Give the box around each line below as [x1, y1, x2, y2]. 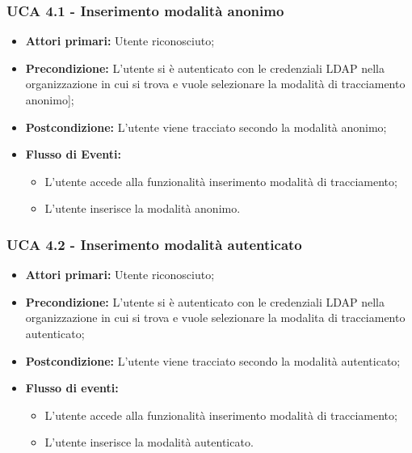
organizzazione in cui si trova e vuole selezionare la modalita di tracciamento [25, 309, 406, 326]
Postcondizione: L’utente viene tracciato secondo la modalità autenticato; [25, 352, 401, 369]
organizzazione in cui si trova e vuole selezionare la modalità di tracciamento [25, 75, 406, 92]
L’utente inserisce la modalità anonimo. [44, 200, 241, 217]
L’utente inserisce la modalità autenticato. [44, 434, 254, 451]
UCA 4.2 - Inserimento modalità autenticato [6, 234, 302, 254]
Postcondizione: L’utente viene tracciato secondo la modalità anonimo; [25, 118, 387, 135]
